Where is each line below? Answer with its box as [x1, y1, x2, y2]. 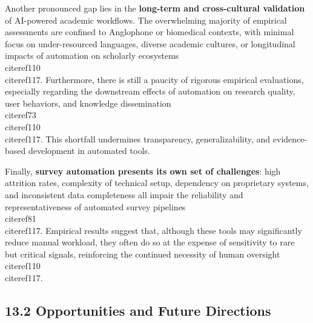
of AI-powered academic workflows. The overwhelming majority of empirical [5, 13, 287, 26]
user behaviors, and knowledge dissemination [5, 96, 171, 109]
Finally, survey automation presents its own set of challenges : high [5, 164, 281, 177]
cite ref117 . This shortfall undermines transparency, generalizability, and [5, 132, 271, 145]
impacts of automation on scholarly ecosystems [5, 49, 179, 62]
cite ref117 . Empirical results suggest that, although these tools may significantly [5, 224, 302, 236]
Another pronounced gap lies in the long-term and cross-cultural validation [5, 2, 305, 14]
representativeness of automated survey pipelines [5, 200, 186, 213]
